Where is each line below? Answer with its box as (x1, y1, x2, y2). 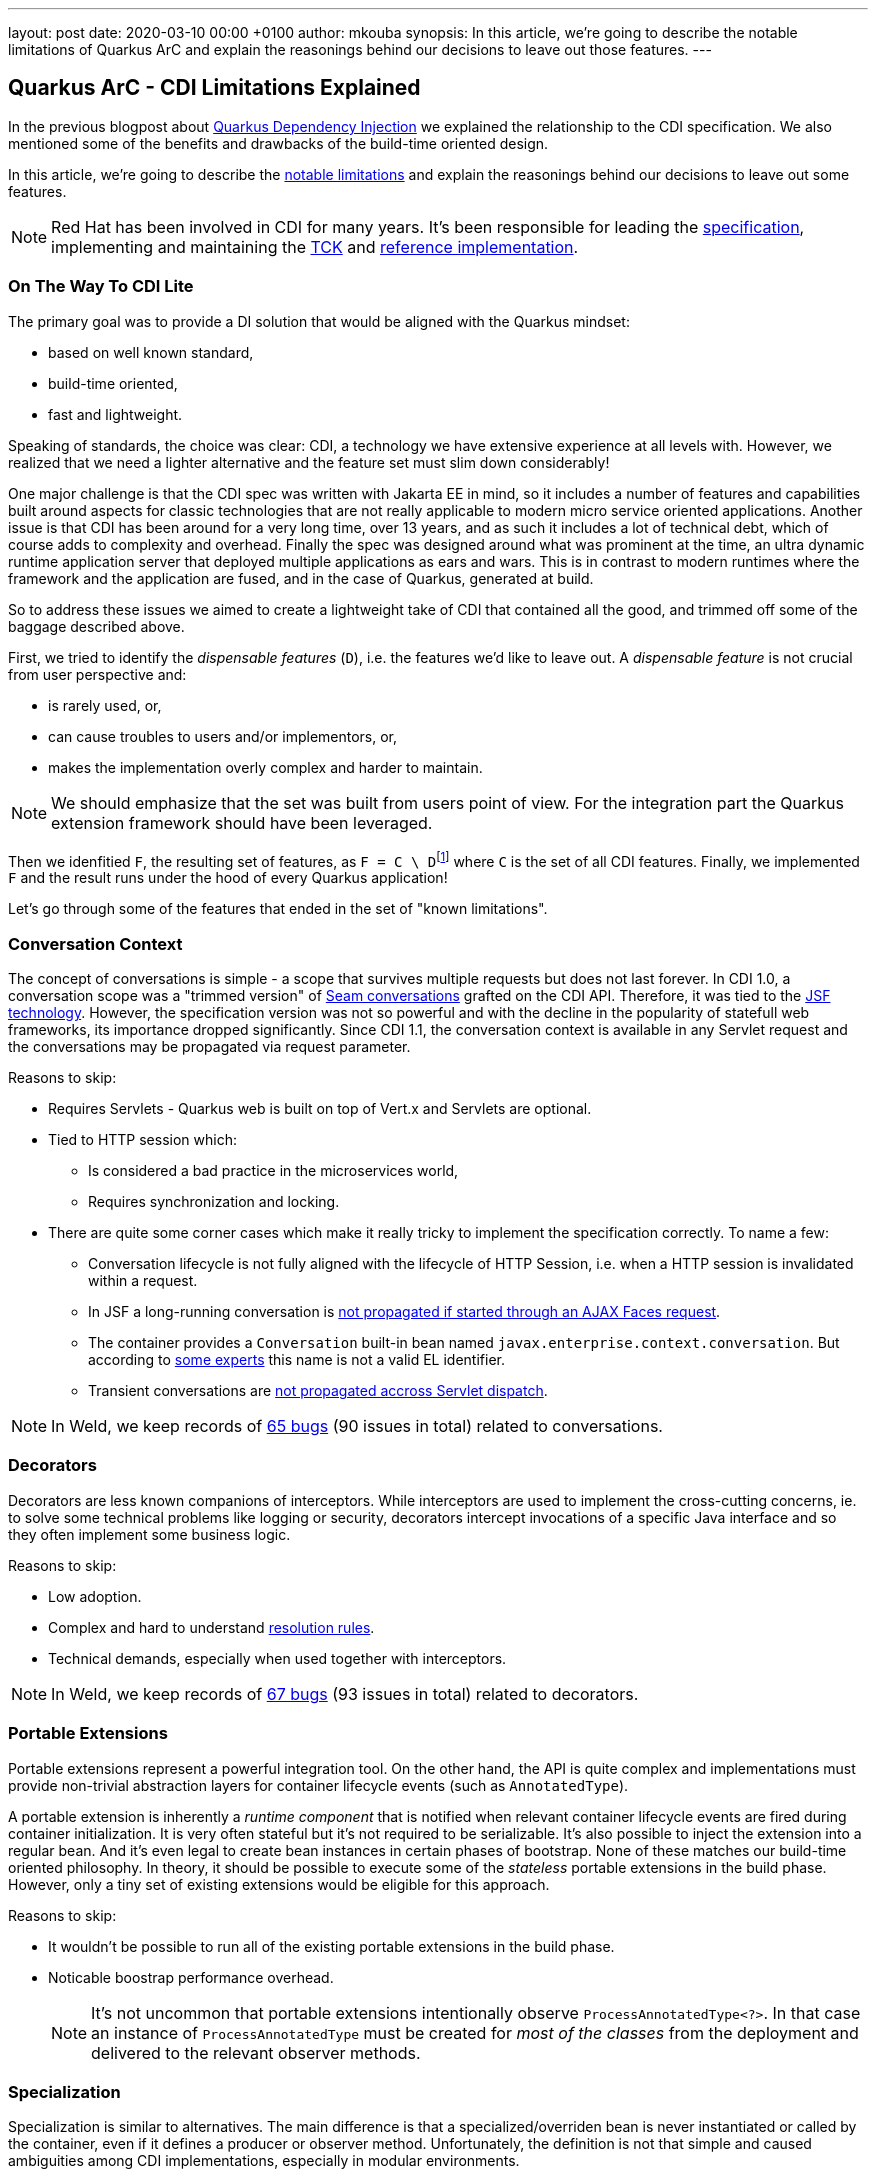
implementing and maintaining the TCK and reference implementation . (51, 236, 579, 257)
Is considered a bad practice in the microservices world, (88, 1162, 459, 1179)
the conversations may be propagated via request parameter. (8, 1038, 411, 1055)
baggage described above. (8, 617, 185, 635)
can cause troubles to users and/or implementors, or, (48, 727, 398, 745)
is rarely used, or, (48, 696, 162, 714)
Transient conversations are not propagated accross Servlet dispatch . (88, 1382, 548, 1399)
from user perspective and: (8, 665, 187, 683)
